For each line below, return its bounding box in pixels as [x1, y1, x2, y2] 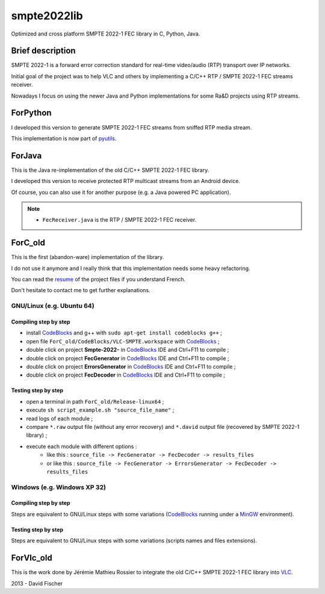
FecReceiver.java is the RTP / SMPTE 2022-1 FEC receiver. [42, 216, 197, 224]
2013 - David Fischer [11, 580, 63, 587]
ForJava [11, 151, 42, 161]
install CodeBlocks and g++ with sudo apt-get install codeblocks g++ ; [26, 329, 223, 337]
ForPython [11, 108, 52, 118]
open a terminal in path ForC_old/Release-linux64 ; [26, 398, 164, 405]
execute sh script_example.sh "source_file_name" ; [26, 407, 175, 414]
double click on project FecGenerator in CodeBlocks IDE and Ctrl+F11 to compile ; [26, 354, 229, 361]
